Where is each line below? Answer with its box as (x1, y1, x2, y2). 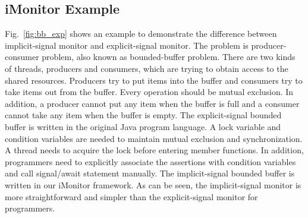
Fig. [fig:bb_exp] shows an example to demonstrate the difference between (5, 27, 277, 40)
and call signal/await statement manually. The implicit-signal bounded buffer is (5, 167, 295, 179)
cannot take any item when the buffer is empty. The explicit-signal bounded (5, 109, 282, 121)
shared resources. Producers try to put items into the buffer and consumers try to (5, 74, 303, 86)
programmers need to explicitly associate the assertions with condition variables (5, 155, 296, 168)
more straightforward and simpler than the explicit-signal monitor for (5, 190, 258, 203)
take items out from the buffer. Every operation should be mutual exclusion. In (5, 86, 294, 98)
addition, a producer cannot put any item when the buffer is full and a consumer (5, 97, 300, 109)
